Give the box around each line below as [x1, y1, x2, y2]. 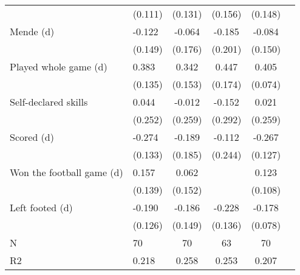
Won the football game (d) [10, 165, 123, 179]
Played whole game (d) [10, 59, 107, 73]
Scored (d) [10, 130, 54, 144]
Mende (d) [10, 24, 55, 38]
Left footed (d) [10, 200, 73, 214]
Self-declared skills [10, 95, 88, 109]
